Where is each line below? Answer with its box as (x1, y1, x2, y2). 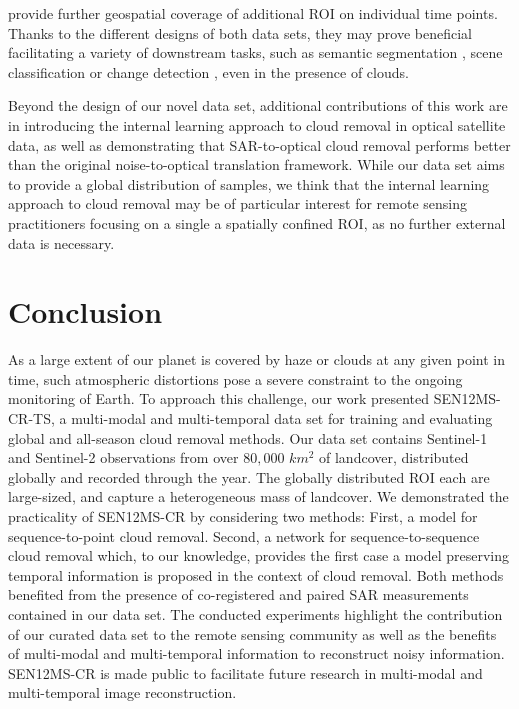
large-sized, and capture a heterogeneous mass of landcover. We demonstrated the (8, 486, 509, 507)
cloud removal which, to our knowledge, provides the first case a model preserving (8, 545, 510, 566)
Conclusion (8, 291, 163, 332)
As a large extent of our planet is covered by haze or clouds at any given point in (8, 349, 505, 370)
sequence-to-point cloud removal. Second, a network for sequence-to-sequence (8, 525, 480, 546)
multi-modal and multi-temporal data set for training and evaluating (71, 408, 493, 429)
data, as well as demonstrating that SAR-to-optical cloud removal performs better (8, 134, 511, 155)
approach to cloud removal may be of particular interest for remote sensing (8, 193, 467, 214)
